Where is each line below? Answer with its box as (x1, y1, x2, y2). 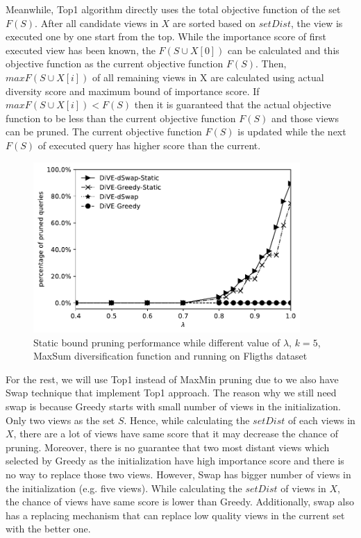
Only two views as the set (6, 412, 115, 427)
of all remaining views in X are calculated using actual (92, 69, 324, 84)
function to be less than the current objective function (6, 110, 236, 125)
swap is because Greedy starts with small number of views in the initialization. (6, 398, 341, 413)
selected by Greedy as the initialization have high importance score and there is (6, 453, 344, 468)
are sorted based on (172, 15, 256, 30)
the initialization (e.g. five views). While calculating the (6, 480, 242, 495)
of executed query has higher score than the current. (37, 137, 261, 152)
